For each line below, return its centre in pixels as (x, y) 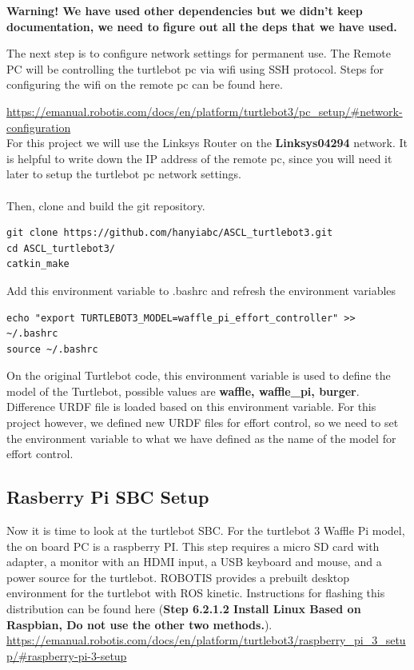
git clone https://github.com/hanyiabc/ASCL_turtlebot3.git (170, 233)
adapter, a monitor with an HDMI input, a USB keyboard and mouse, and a (194, 562)
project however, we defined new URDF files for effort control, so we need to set (203, 423)
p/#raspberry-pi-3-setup (67, 655)
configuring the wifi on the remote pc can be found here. (145, 84)
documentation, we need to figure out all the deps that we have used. (202, 26)
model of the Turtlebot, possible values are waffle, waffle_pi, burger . (183, 391)
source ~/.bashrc (52, 349)
